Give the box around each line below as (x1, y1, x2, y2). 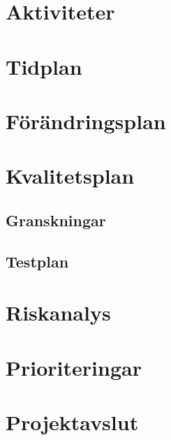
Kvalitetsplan (6, 161, 135, 190)
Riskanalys (6, 298, 111, 327)
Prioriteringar (6, 353, 142, 381)
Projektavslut (6, 408, 139, 436)
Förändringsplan (6, 106, 166, 135)
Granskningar (6, 209, 106, 230)
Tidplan (6, 52, 82, 80)
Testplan (6, 250, 69, 272)
